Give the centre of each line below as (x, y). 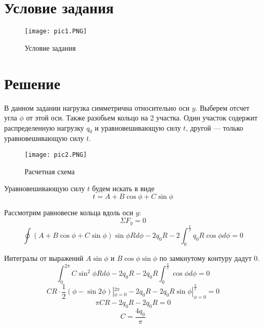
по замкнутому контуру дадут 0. (210, 258)
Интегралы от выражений (44, 258)
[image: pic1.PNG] (56, 32)
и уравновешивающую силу (138, 127)
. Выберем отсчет (222, 107)
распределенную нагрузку (44, 127)
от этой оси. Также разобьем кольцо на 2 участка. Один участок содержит (142, 118)
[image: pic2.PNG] (56, 155)
